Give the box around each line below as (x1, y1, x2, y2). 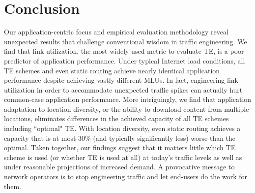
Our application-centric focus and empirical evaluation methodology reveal (4, 27, 228, 37)
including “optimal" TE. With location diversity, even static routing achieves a (4, 123, 241, 133)
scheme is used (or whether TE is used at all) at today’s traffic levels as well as (4, 152, 242, 162)
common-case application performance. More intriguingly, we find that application (4, 94, 252, 104)
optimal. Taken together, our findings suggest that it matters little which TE (4, 142, 236, 153)
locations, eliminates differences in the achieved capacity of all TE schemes (4, 113, 229, 124)
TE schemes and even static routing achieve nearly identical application (4, 65, 220, 75)
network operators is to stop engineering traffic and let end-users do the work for (4, 171, 247, 182)
